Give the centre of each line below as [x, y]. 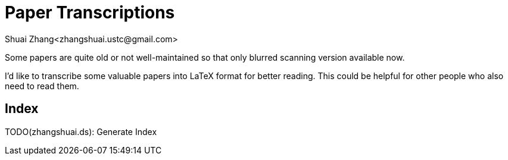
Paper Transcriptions [90, 12]
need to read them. [42, 86]
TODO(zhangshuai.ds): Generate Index [81, 131]
